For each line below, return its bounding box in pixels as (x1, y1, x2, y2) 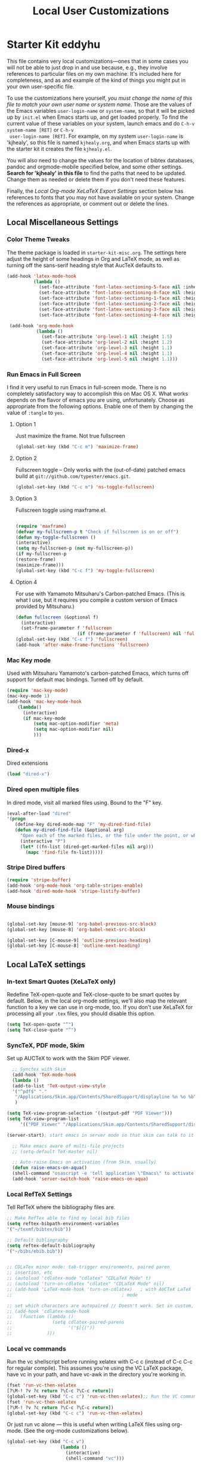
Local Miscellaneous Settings (7, 217, 119, 227)
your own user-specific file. (7, 82, 75, 90)
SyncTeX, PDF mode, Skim (7, 1041, 85, 1049)
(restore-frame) (15, 556, 56, 562)
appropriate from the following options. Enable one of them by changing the (7, 403, 193, 410)
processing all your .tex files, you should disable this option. (7, 1010, 156, 1017)
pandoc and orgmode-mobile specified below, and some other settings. (7, 163, 183, 170)
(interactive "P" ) (20, 838, 66, 844)
